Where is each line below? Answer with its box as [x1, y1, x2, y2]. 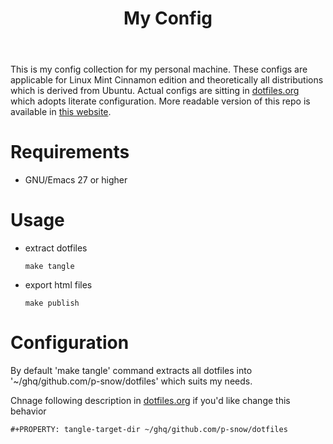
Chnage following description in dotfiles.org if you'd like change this [10, 395, 291, 406]
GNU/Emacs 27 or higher [24, 174, 128, 186]
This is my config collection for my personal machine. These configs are [10, 63, 308, 76]
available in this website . [10, 106, 112, 118]
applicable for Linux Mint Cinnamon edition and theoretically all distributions [10, 74, 324, 86]
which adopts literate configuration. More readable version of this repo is [10, 95, 311, 107]
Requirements [10, 141, 130, 164]
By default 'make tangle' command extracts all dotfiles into [10, 365, 253, 376]
